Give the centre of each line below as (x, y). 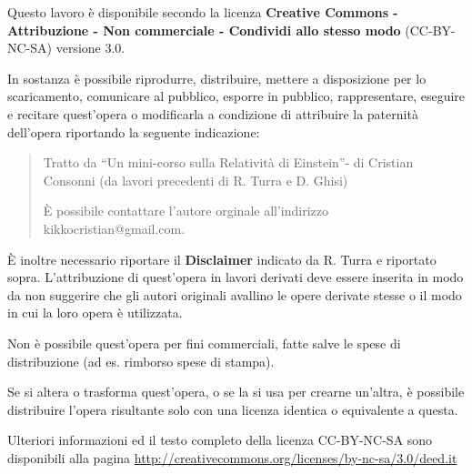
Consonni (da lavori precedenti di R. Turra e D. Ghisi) (196, 180)
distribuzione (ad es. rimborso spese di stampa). (141, 361)
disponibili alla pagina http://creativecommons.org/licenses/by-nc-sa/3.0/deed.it (232, 457)
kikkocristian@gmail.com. (114, 228)
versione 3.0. (90, 48)
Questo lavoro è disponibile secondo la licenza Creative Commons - (203, 12)
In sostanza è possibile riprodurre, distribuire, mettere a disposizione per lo (217, 78)
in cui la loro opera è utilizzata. (95, 313)
